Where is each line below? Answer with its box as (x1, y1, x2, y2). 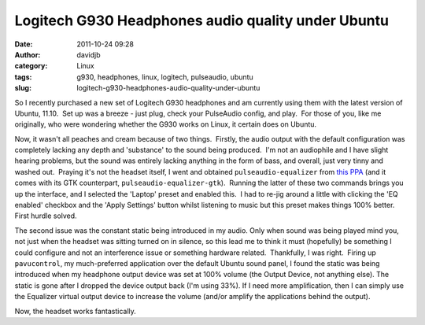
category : (14, 61, 48, 71)
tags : (14, 72, 32, 82)
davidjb (76, 50, 102, 59)
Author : (14, 50, 41, 59)
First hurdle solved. (14, 211, 78, 220)
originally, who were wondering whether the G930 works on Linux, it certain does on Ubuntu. (14, 120, 317, 129)
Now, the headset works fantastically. (14, 306, 137, 316)
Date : (14, 39, 33, 49)
